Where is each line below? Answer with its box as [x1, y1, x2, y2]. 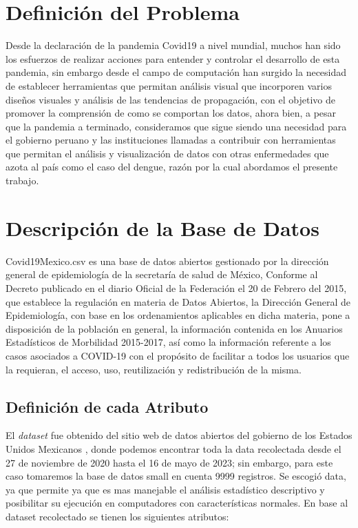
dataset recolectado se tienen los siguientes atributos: [6, 509, 229, 523]
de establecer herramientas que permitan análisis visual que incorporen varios [6, 78, 333, 92]
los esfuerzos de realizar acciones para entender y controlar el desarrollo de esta [6, 51, 340, 66]
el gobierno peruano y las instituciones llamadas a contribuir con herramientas [6, 133, 336, 147]
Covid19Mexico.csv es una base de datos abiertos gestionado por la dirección [6, 253, 329, 268]
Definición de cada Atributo [6, 395, 209, 417]
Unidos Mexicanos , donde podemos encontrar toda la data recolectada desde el [6, 441, 341, 456]
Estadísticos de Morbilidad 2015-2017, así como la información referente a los [6, 335, 331, 349]
